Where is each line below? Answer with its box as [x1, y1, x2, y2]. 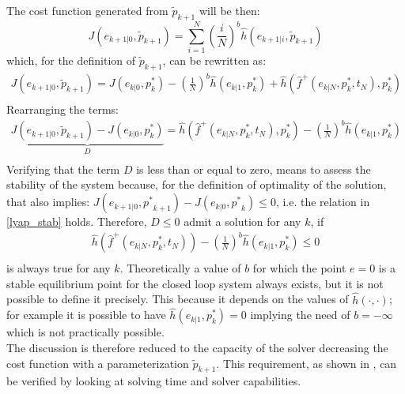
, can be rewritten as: [162, 51, 267, 68]
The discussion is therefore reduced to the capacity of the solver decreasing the [6, 340, 388, 356]
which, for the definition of [6, 51, 136, 68]
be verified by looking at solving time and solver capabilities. [6, 373, 301, 389]
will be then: [199, 2, 260, 18]
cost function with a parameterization [6, 355, 189, 371]
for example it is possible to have [6, 306, 166, 323]
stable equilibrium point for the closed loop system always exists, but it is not [6, 275, 384, 291]
